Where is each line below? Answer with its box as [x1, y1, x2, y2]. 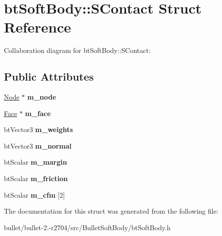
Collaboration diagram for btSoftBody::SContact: [4, 45, 151, 55]
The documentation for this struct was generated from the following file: [4, 206, 219, 216]
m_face [25, 108, 51, 118]
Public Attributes [4, 69, 94, 84]
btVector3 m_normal [4, 140, 72, 151]
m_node [27, 92, 56, 102]
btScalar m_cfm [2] [4, 189, 65, 200]
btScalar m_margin [4, 157, 67, 167]
